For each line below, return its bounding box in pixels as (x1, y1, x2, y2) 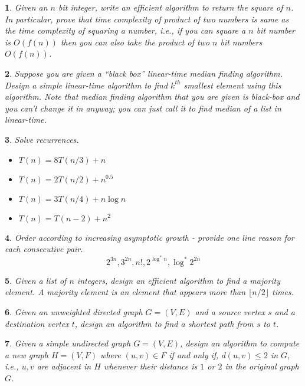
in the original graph (225, 360, 299, 372)
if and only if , (169, 348, 219, 361)
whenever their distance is (103, 360, 198, 372)
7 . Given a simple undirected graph (5, 337, 131, 349)
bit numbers (220, 35, 263, 48)
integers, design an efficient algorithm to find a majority (77, 274, 281, 286)
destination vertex (5, 317, 69, 329)
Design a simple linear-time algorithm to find (5, 78, 168, 91)
